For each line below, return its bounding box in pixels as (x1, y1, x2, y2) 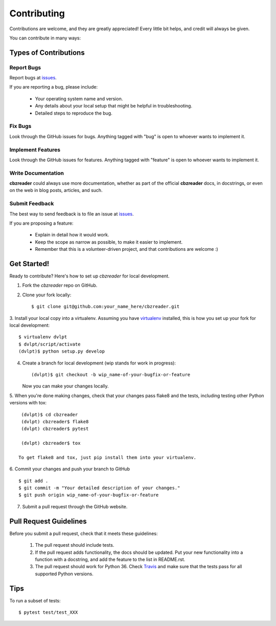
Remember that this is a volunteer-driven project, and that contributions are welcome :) (35, 246, 218, 252)
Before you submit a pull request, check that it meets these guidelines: (9, 530, 158, 536)
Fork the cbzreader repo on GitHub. (22, 282, 98, 289)
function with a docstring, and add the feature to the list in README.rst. (35, 556, 186, 563)
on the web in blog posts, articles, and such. (9, 187, 103, 193)
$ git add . (18, 478, 49, 484)
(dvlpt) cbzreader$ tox (21, 440, 81, 446)
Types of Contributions (9, 48, 85, 57)
